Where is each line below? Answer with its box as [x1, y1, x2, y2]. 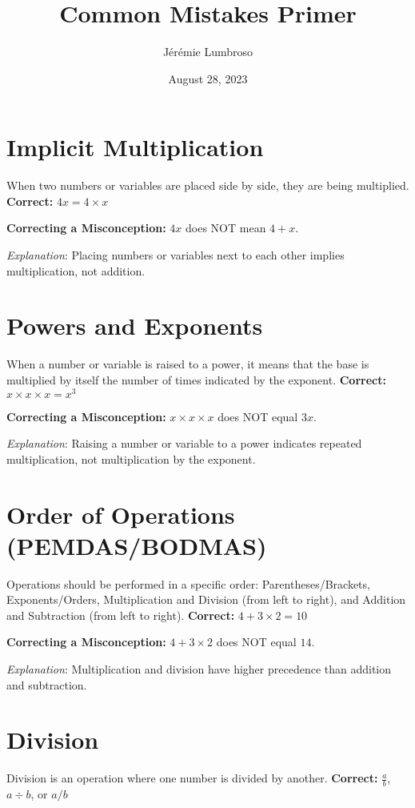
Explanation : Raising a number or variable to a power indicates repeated [6, 435, 362, 452]
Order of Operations [6, 497, 235, 530]
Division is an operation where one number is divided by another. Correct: [6, 770, 378, 786]
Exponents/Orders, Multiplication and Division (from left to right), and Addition [6, 591, 406, 608]
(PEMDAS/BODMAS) [6, 529, 267, 561]
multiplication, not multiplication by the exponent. [6, 450, 256, 467]
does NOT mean [186, 219, 266, 236]
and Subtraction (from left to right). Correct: [6, 606, 235, 623]
